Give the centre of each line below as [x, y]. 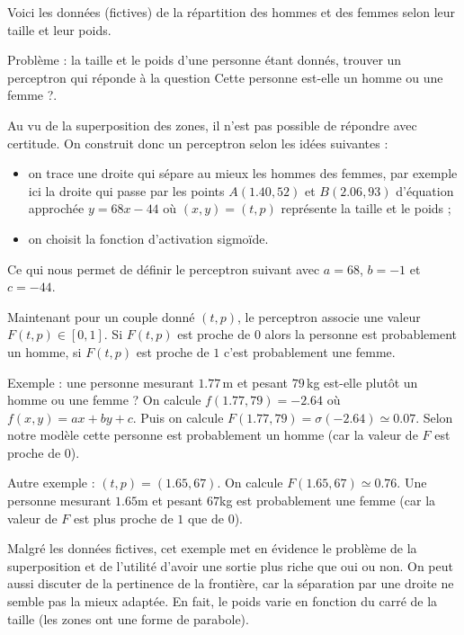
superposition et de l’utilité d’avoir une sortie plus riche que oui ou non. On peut [230, 565]
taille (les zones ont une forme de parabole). [128, 618]
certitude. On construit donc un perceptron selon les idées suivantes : [198, 143]
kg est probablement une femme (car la [327, 501]
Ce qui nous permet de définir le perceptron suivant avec [164, 268]
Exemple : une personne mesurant [101, 382]
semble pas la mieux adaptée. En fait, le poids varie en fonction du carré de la [223, 601]
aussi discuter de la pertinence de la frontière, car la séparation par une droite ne [231, 583]
